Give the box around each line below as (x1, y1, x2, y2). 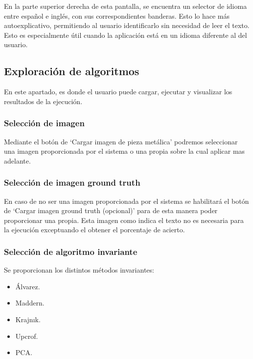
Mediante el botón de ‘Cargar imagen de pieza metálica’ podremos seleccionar (4, 136, 238, 146)
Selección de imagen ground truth (4, 176, 140, 189)
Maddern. (15, 298, 45, 308)
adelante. (4, 155, 31, 166)
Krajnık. (15, 314, 41, 324)
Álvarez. (15, 281, 40, 291)
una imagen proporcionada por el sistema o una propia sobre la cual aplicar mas (4, 146, 245, 156)
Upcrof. (15, 331, 38, 341)
